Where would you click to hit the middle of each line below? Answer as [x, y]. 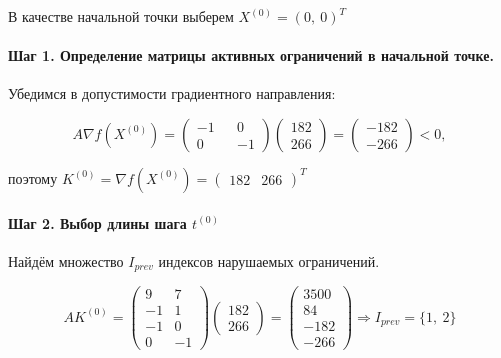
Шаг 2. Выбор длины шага [97, 222]
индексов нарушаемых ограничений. [269, 260]
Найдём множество [66, 260]
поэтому [33, 177]
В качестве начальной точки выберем [121, 16]
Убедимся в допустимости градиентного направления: [172, 93]
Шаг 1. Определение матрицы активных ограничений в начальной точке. [251, 55]
